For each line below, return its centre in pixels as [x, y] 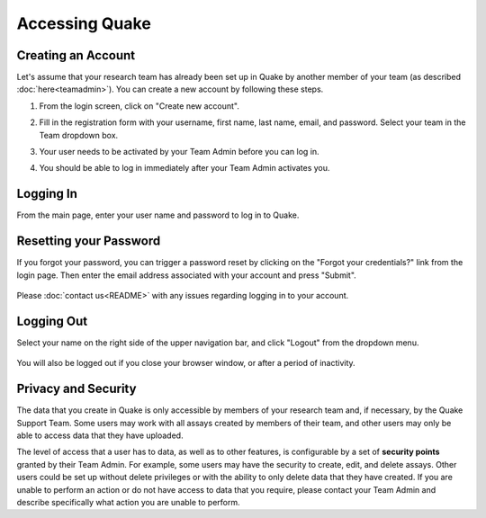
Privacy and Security [76, 389]
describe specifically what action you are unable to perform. [128, 502]
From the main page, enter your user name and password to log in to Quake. [158, 215]
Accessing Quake [84, 23]
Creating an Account [76, 55]
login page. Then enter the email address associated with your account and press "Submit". [187, 275]
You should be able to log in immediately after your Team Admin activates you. [184, 168]
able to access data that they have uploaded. [100, 435]
